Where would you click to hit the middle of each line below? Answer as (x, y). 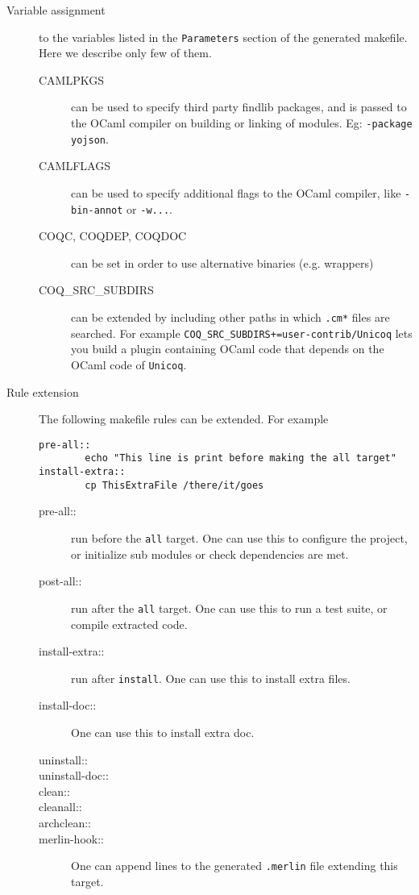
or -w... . (149, 208)
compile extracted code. (129, 624)
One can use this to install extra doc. (163, 732)
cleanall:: (60, 807)
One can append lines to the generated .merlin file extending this (234, 866)
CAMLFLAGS (75, 166)
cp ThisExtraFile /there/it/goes (174, 485)
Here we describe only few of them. (125, 53)
